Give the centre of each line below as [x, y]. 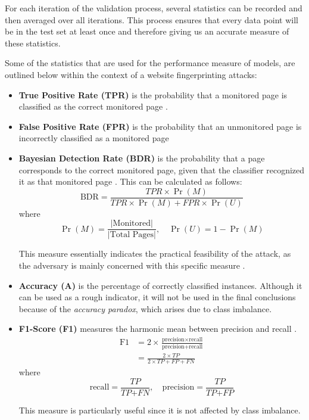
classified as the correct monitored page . [93, 106]
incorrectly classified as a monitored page [94, 138]
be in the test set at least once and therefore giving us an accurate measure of [147, 31]
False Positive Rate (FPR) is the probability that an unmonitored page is [160, 126]
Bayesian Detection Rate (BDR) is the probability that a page [142, 158]
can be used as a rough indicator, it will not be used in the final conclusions [157, 297]
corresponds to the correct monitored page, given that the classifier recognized [162, 169]
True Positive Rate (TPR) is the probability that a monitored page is [153, 94]
